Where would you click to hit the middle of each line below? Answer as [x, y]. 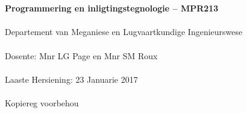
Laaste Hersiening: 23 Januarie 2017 [71, 79]
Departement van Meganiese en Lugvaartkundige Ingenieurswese [124, 32]
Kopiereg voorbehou [42, 102]
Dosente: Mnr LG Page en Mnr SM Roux [81, 55]
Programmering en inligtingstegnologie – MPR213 [112, 8]
